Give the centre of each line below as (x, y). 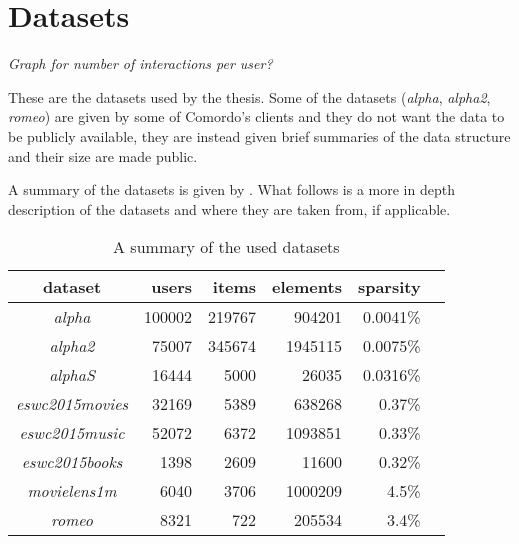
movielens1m (72, 491)
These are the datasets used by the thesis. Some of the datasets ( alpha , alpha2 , (249, 96)
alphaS (72, 375)
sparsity (389, 287)
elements (307, 287)
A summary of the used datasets (226, 247)
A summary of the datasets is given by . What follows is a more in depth (231, 189)
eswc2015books (72, 462)
